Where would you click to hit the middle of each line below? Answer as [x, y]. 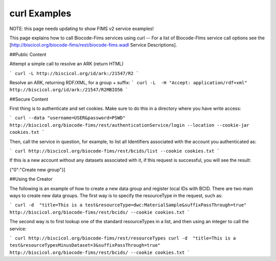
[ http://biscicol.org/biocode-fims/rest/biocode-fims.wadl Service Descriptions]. [93, 45]
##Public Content [28, 54]
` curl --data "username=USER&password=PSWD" [67, 118]
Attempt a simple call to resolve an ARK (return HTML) [66, 64]
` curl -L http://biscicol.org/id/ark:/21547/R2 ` [74, 73]
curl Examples [40, 13]
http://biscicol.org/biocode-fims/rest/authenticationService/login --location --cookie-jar [130, 125]
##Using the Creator [31, 179]
